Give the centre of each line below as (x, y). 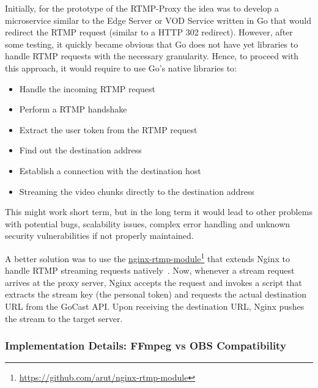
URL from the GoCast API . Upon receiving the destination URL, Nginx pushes (155, 306)
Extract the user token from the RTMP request (108, 129)
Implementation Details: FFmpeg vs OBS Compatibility (146, 346)
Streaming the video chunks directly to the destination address (137, 191)
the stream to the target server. (64, 318)
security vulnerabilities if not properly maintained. (99, 236)
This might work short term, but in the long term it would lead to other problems (159, 212)
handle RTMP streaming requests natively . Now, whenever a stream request (150, 270)
